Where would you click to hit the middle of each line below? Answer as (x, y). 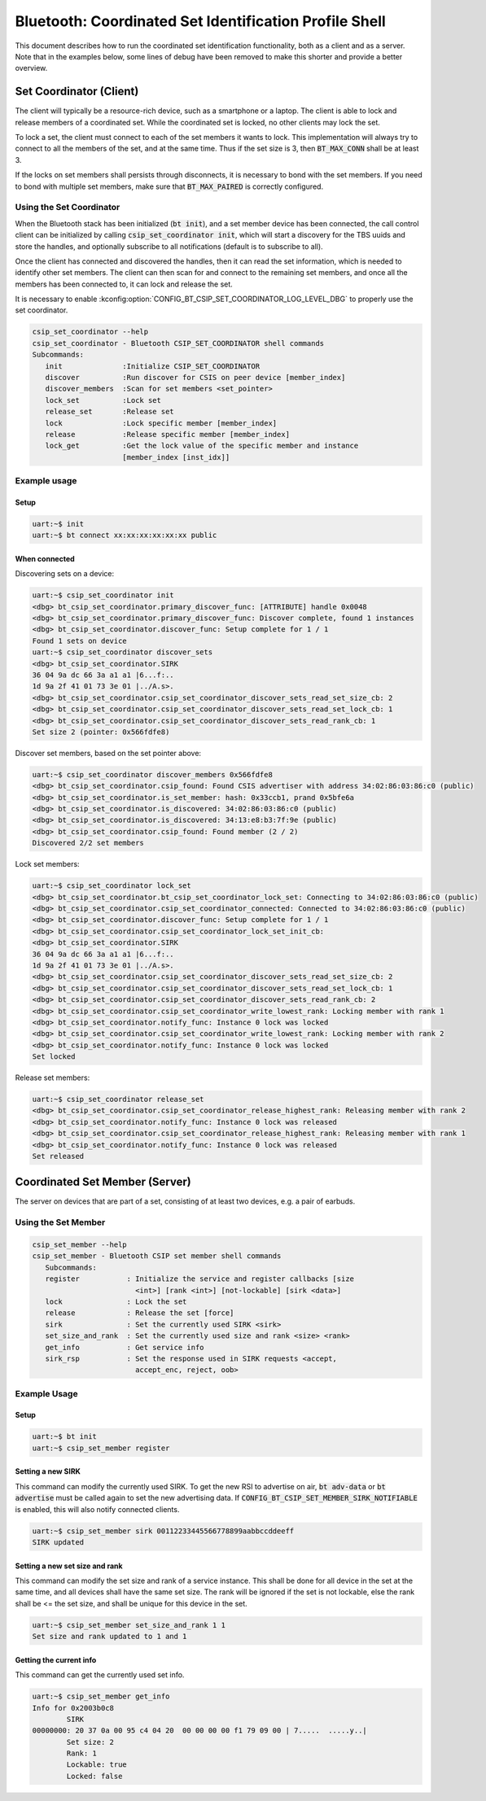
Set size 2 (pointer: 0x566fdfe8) (101, 732)
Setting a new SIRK (48, 1471)
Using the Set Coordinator (68, 208)
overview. (31, 68)
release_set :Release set (109, 412)
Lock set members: (48, 864)
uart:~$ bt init (65, 1437)
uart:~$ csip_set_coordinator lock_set (112, 886)
